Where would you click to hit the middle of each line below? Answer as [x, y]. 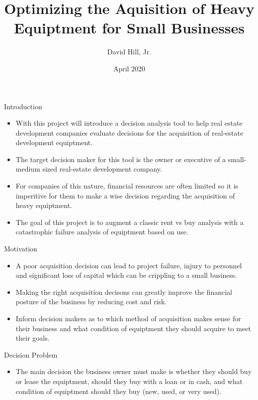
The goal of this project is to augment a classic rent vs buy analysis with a [129, 222]
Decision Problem [31, 354]
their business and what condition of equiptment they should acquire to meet [133, 328]
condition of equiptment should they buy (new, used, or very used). [119, 391]
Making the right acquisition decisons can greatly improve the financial [124, 292]
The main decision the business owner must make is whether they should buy [134, 371]
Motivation [21, 249]
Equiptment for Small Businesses [129, 28]
